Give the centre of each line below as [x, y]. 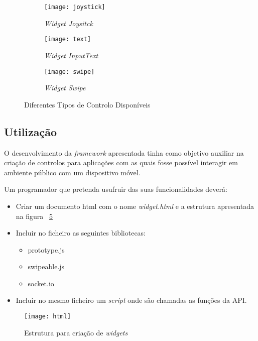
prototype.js [46, 249]
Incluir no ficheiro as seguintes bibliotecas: [81, 233]
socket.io [41, 283]
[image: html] [48, 317]
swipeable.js [46, 266]
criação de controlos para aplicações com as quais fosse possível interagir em [121, 162]
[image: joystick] [75, 7]
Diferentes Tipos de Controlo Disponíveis [87, 104]
